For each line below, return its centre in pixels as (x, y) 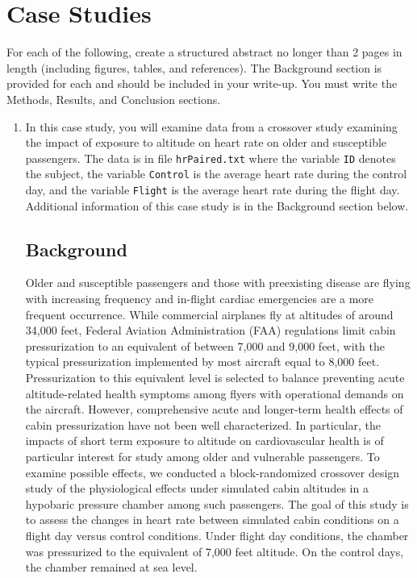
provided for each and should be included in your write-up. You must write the (202, 83)
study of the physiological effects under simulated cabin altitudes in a (197, 488)
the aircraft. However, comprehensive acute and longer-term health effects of (214, 409)
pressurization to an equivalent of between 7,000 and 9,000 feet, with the (205, 345)
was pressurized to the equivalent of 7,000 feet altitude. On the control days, (215, 551)
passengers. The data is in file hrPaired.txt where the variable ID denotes (211, 158)
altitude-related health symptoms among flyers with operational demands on (215, 393)
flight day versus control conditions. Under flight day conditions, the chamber (217, 535)
